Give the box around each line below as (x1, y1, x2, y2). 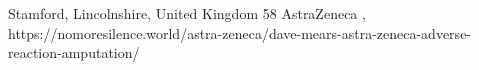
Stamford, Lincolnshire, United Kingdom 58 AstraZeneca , (8, 3, 366, 23)
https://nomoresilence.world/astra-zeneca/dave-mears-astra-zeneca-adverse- (8, 22, 472, 43)
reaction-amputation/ (8, 42, 140, 63)
